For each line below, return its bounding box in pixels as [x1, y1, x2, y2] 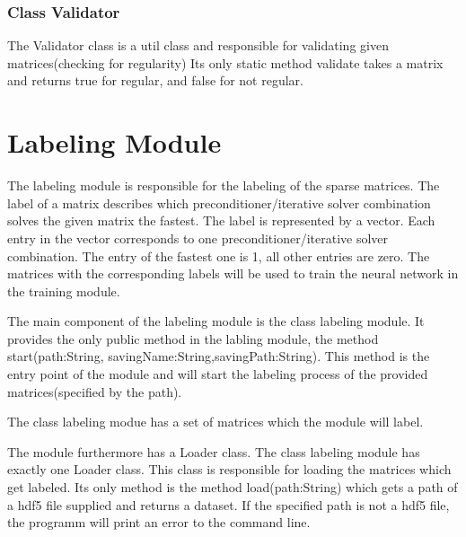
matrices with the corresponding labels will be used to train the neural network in [7, 264, 459, 283]
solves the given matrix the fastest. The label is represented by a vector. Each [7, 211, 435, 230]
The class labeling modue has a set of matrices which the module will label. [7, 412, 424, 431]
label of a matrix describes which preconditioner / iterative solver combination [7, 193, 431, 212]
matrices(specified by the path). [7, 382, 182, 401]
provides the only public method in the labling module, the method [7, 329, 379, 348]
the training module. [7, 281, 120, 300]
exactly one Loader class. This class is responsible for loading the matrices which [7, 460, 452, 479]
